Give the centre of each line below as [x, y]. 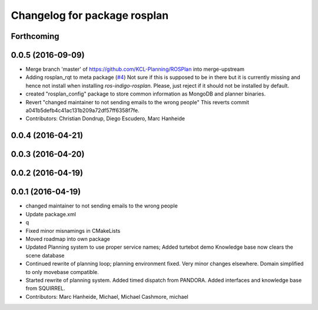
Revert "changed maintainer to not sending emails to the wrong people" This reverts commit [138, 102]
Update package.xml [51, 214]
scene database [45, 255]
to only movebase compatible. [62, 272]
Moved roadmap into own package [68, 239]
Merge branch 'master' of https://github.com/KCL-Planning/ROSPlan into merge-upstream [135, 69]
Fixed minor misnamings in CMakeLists [73, 230]
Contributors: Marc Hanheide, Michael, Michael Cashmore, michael [107, 296]
